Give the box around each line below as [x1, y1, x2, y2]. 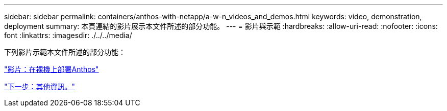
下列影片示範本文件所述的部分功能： [4, 48, 126, 56]
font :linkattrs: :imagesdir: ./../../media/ [4, 31, 132, 40]
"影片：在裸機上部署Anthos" [4, 65, 99, 73]
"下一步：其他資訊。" [4, 82, 76, 91]
